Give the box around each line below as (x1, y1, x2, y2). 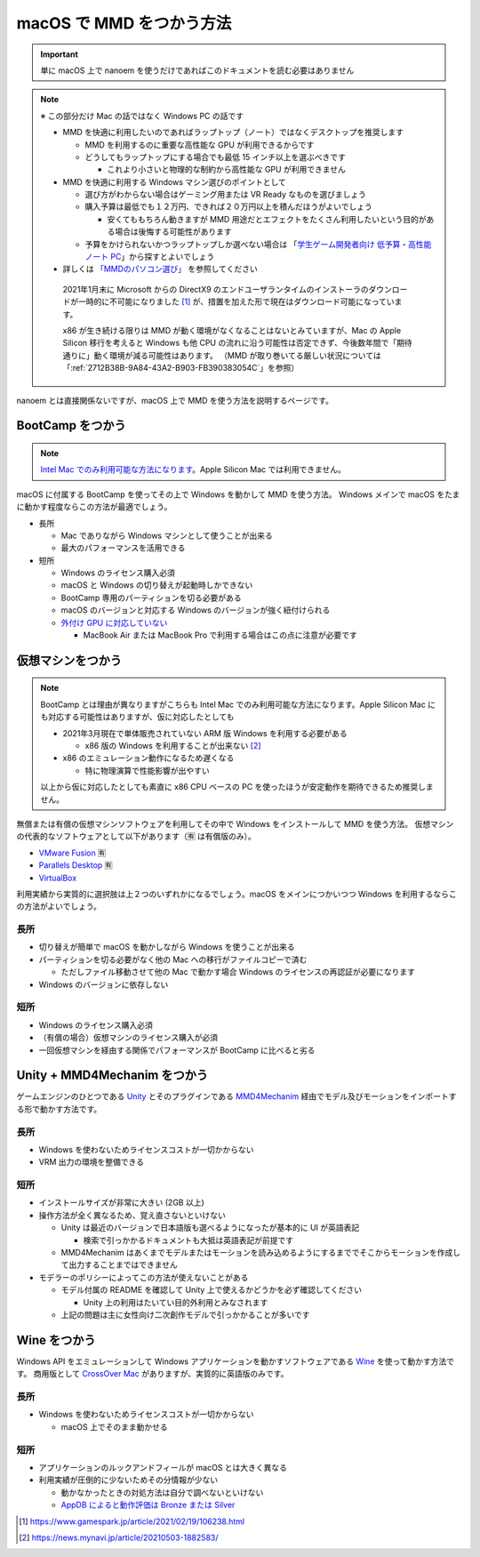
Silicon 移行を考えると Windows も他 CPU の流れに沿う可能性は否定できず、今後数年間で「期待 (62, 338, 412, 349)
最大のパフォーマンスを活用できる (60, 542, 186, 553)
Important (40, 49, 79, 60)
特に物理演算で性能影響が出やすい (84, 765, 210, 775)
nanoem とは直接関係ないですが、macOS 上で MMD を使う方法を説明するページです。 (16, 395, 333, 405)
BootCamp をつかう (16, 418, 126, 433)
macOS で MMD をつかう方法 (16, 13, 232, 33)
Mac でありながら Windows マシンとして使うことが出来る (60, 530, 273, 541)
